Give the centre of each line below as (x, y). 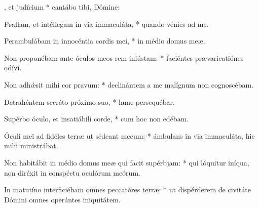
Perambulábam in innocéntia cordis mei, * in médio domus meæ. (105, 41)
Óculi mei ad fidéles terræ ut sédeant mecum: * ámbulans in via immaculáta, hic (129, 135)
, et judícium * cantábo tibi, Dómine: (62, 7)
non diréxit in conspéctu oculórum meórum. (72, 172)
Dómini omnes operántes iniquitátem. (62, 199)
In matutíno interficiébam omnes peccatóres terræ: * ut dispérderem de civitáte (127, 190)
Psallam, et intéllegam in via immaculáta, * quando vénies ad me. (106, 24)
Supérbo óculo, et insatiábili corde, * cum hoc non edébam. (97, 119)
